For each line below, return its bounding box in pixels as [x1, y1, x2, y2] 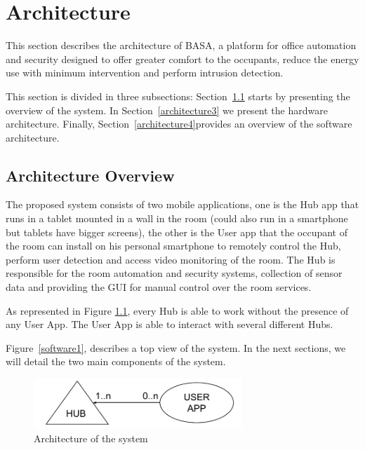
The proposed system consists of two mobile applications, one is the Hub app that [6, 197, 359, 212]
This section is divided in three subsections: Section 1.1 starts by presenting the [6, 88, 350, 103]
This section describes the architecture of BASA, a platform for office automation [6, 38, 357, 53]
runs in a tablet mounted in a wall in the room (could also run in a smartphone [6, 211, 348, 226]
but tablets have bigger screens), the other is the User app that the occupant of [6, 224, 348, 239]
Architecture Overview [6, 164, 175, 186]
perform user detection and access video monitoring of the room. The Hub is [6, 252, 336, 266]
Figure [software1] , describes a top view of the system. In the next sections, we [6, 340, 346, 355]
